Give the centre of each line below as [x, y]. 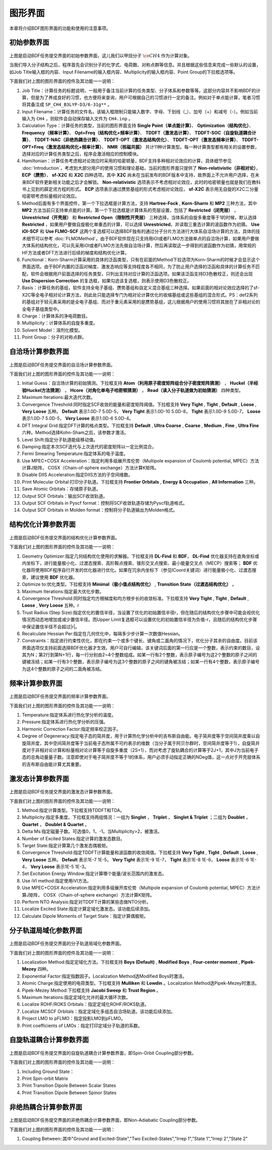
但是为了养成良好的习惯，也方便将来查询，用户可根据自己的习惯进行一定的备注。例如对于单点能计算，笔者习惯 [145, 97]
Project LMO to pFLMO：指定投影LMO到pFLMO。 [74, 1019]
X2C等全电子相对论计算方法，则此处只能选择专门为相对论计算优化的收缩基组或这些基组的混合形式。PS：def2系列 [140, 295]
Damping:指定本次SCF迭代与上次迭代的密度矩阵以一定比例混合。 [89, 446]
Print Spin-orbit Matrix [45, 1078]
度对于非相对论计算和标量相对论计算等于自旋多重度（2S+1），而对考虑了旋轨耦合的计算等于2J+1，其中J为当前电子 [140, 750]
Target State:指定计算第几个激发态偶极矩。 [66, 845]
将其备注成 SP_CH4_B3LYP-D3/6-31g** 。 [67, 105]
